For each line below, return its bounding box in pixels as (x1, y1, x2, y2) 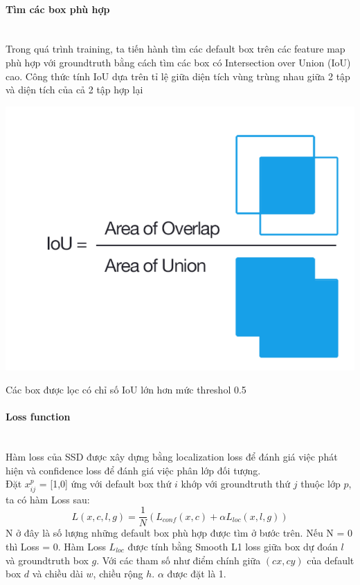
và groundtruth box (6, 552, 89, 567)
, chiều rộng (93, 566, 143, 581)
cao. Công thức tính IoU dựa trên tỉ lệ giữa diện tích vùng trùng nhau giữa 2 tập (6, 68, 350, 83)
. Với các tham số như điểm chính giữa (96, 552, 261, 567)
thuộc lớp (300, 476, 341, 491)
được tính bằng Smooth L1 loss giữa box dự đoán (127, 539, 338, 553)
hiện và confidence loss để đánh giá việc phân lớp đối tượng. (6, 463, 261, 477)
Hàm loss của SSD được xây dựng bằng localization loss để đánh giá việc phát (6, 449, 338, 464)
